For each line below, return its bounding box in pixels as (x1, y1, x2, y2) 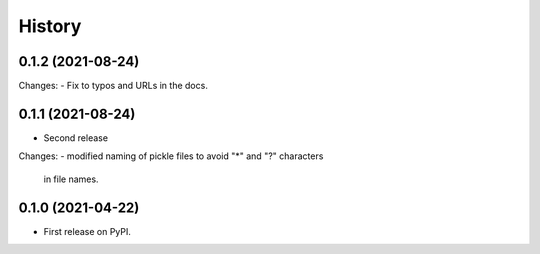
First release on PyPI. (43, 225, 132, 237)
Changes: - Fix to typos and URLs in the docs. (18, 80, 209, 92)
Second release (43, 131, 109, 144)
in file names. (43, 173, 99, 185)
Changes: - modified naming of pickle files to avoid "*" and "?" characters (18, 150, 324, 162)
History (18, 15, 82, 37)
